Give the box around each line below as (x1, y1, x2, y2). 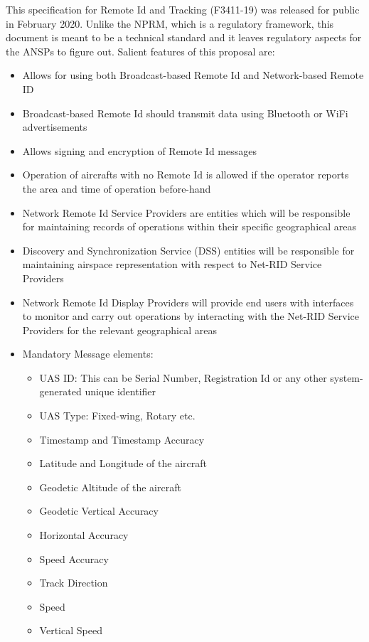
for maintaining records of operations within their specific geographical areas (22, 219, 357, 234)
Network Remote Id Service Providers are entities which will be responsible (22, 205, 351, 220)
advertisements (22, 119, 87, 134)
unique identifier (85, 384, 156, 399)
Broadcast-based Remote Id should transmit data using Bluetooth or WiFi (22, 105, 348, 120)
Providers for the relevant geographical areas (22, 322, 217, 337)
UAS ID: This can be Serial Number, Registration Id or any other (39, 370, 327, 385)
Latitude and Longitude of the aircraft (39, 456, 207, 471)
